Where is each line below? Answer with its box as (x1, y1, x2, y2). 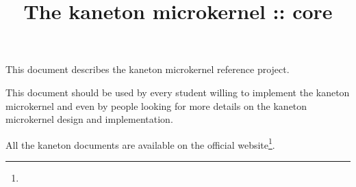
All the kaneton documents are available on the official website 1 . (5, 135, 275, 152)
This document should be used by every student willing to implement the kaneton (5, 85, 350, 99)
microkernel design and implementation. (5, 112, 173, 126)
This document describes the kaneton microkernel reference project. (5, 62, 290, 76)
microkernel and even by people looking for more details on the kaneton (5, 98, 307, 113)
